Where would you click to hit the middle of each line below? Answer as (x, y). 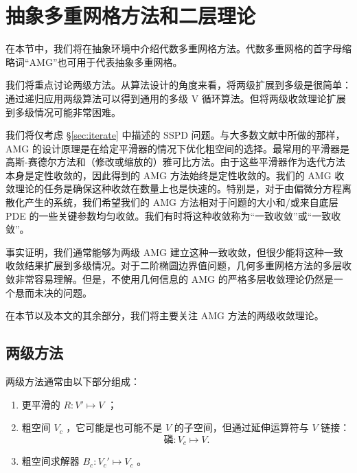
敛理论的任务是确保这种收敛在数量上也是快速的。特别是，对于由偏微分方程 (174, 188)
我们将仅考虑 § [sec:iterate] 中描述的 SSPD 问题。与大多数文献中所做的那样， (175, 135)
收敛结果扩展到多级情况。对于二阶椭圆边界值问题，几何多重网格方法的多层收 (178, 265)
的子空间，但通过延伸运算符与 (241, 427)
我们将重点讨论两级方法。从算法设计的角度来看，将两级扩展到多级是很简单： (178, 85)
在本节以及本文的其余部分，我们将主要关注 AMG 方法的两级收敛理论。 (165, 315)
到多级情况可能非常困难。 (63, 112)
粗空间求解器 (50, 461)
